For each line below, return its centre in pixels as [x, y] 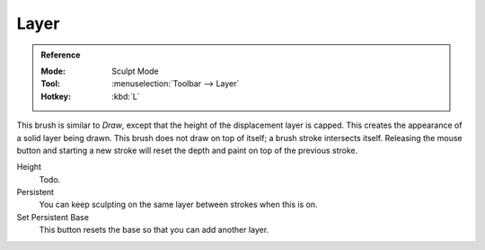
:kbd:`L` [126, 96]
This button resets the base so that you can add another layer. [154, 230]
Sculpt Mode [135, 71]
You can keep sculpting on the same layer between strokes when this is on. [178, 205]
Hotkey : [56, 96]
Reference [61, 55]
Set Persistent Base [53, 217]
